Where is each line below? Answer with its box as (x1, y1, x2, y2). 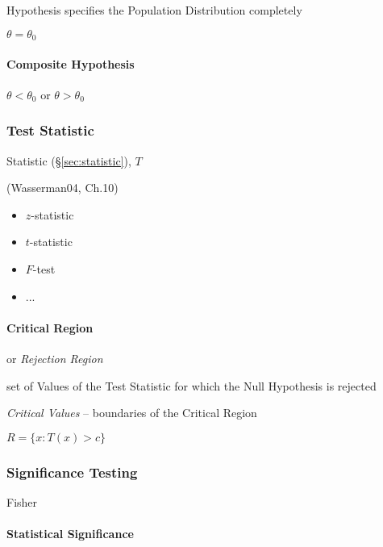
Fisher (6, 494, 38, 511)
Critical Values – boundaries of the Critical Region (6, 404, 257, 421)
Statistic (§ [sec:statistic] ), (6, 152, 131, 169)
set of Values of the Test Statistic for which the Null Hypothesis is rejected (6, 377, 377, 394)
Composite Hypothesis (6, 55, 135, 72)
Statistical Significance (6, 525, 134, 542)
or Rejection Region (6, 350, 103, 367)
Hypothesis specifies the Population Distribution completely (6, 2, 302, 18)
